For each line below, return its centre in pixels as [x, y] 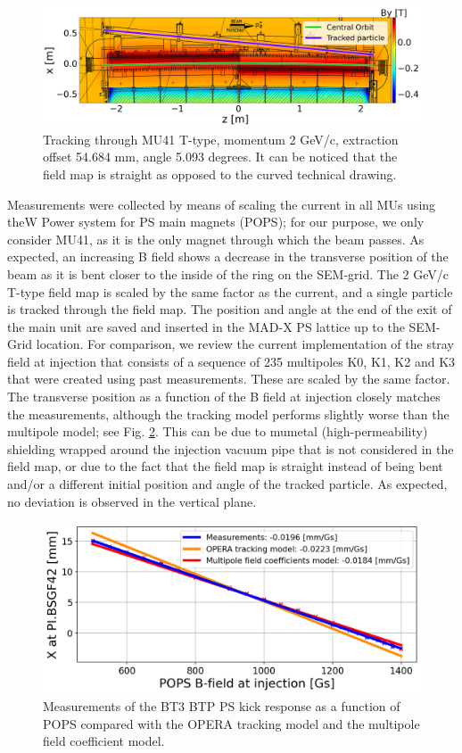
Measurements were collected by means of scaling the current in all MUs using [222, 204]
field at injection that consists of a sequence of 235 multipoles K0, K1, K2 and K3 [231, 361]
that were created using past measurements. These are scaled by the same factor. [229, 379]
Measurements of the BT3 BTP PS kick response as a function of [222, 706]
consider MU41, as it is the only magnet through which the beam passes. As [216, 239]
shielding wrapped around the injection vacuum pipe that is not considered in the [231, 448]
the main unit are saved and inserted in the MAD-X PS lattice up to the [206, 326]
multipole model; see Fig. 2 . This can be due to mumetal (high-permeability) [218, 431]
